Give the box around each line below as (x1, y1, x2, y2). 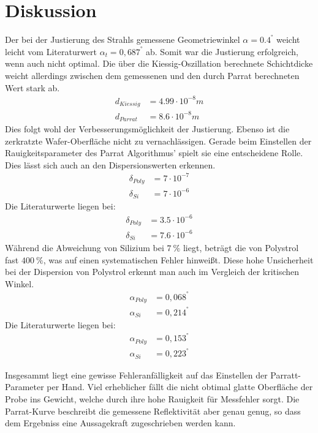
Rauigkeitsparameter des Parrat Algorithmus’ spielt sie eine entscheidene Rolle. (5, 146, 303, 159)
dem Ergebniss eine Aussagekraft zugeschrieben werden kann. (5, 416, 236, 429)
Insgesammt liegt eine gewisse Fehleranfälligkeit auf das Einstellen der (5, 368, 268, 381)
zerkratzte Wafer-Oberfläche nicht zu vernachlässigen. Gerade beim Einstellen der (5, 134, 312, 147)
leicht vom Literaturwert (5, 45, 97, 58)
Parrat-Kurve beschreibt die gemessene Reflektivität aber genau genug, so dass (5, 404, 301, 417)
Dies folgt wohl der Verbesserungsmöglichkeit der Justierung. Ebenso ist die (5, 122, 290, 135)
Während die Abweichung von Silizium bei (5, 241, 164, 254)
